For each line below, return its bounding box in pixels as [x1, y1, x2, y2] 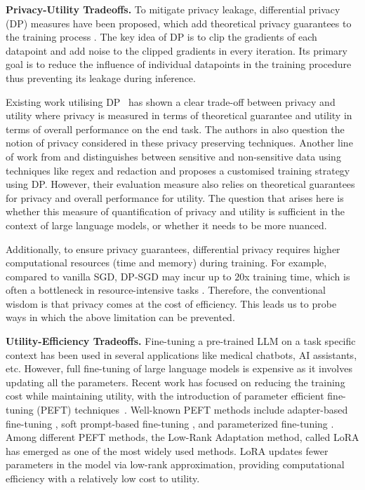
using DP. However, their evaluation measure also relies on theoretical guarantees [6, 177, 355, 191]
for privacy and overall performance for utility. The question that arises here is [6, 190, 344, 205]
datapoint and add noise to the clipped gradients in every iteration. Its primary [6, 43, 347, 57]
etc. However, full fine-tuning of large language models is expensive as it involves [6, 361, 352, 376]
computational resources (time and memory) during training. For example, [6, 255, 327, 270]
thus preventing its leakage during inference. [6, 70, 196, 85]
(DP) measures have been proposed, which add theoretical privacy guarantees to [6, 15, 352, 30]
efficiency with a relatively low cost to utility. [6, 471, 200, 485]
